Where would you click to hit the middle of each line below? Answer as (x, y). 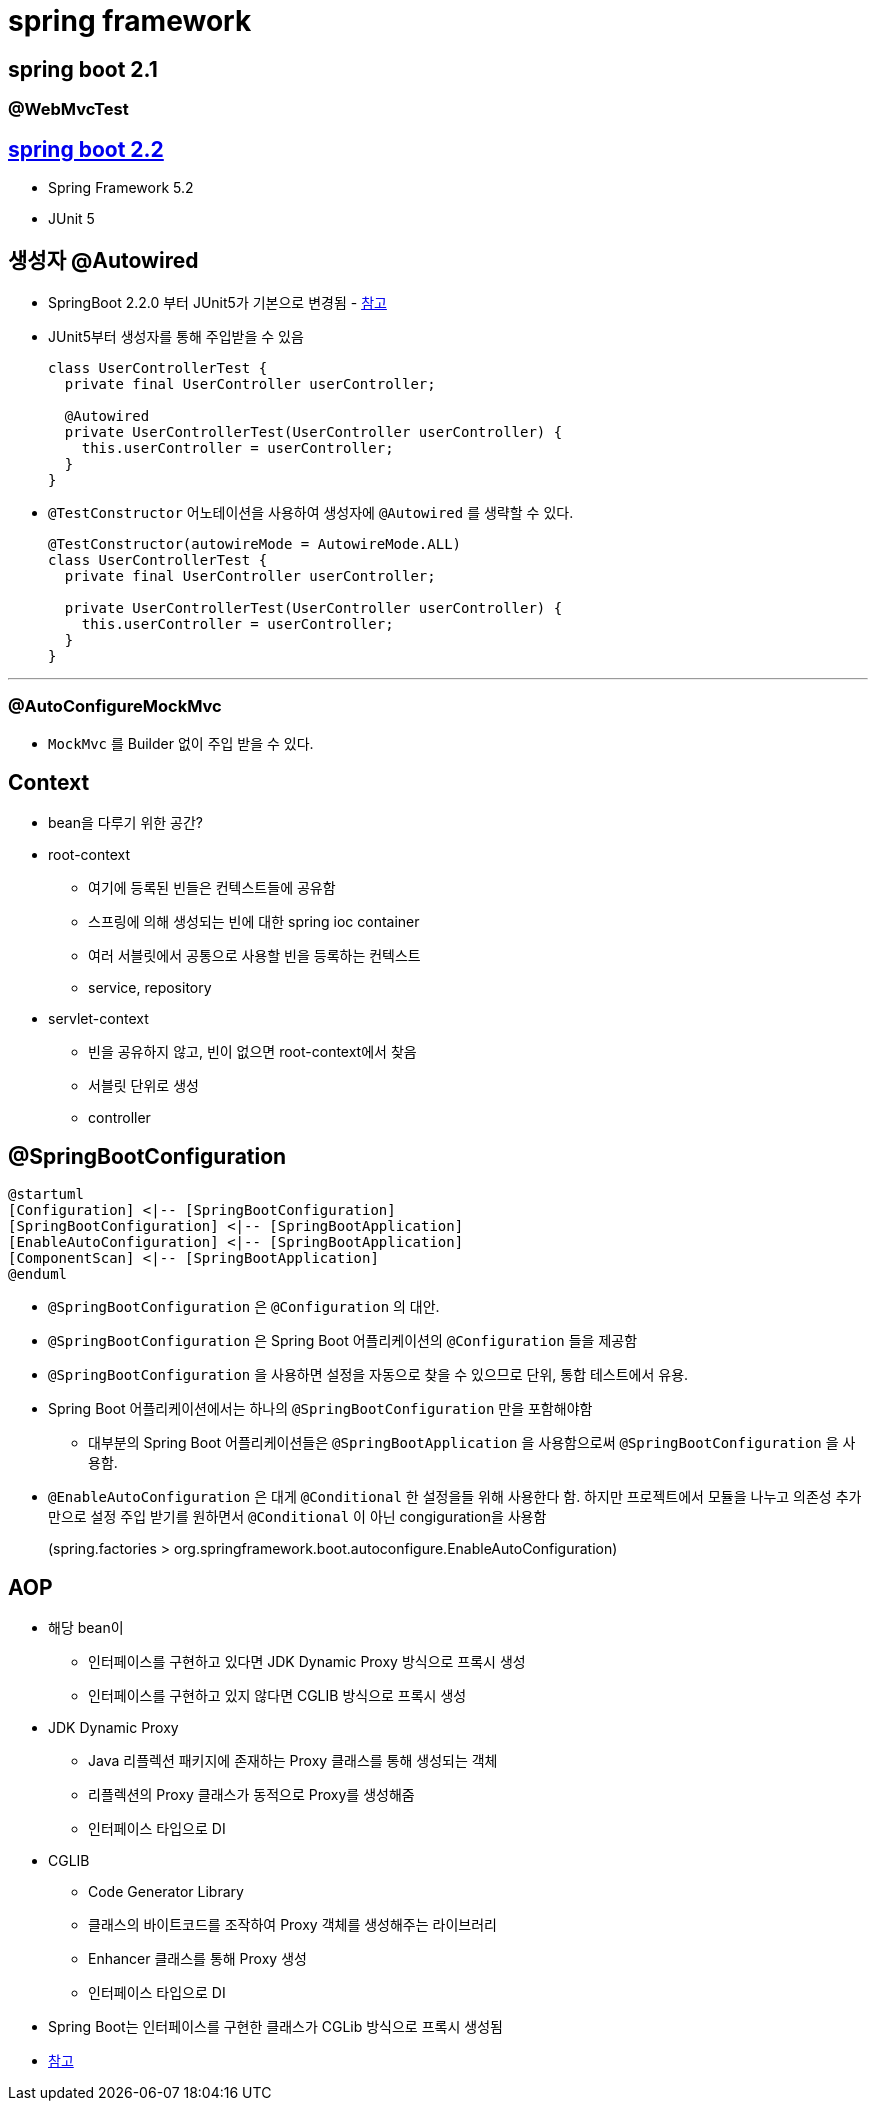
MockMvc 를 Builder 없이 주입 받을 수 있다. (181, 743)
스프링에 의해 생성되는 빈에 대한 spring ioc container (254, 922)
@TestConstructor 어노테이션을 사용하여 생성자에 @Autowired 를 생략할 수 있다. (311, 512)
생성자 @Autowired (103, 261)
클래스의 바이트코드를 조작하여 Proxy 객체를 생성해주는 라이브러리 (292, 1925)
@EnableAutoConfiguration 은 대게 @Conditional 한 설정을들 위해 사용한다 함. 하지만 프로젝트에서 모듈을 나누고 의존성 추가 (455, 1497)
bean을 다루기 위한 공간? (126, 823)
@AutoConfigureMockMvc (115, 706)
